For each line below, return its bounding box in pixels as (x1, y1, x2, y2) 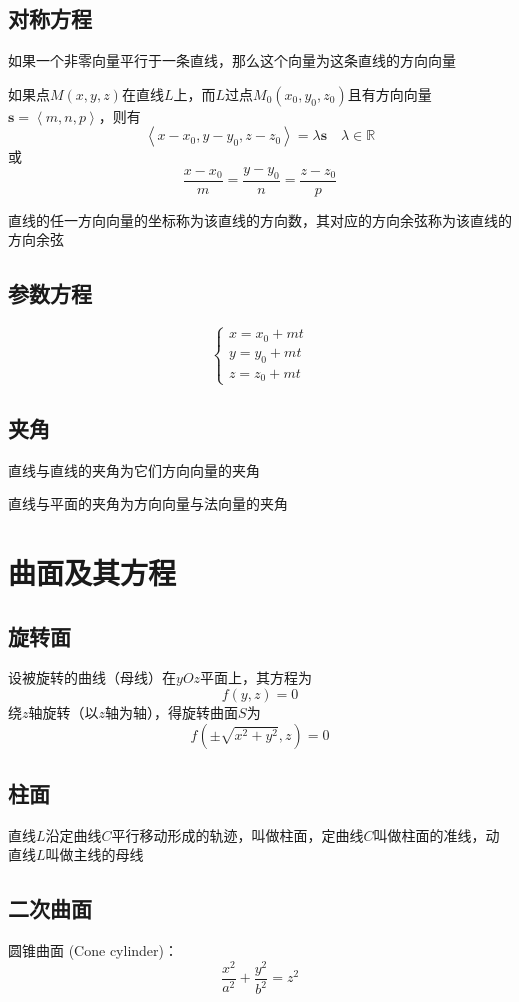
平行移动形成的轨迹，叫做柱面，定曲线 (111, 824, 364, 845)
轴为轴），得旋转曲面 (105, 702, 239, 723)
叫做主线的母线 (45, 844, 144, 865)
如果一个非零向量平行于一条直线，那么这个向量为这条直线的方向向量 (8, 50, 456, 71)
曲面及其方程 (8, 552, 177, 593)
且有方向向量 (347, 83, 432, 104)
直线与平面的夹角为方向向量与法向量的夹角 (8, 493, 288, 514)
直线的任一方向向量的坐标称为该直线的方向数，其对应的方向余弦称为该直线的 (8, 209, 512, 230)
